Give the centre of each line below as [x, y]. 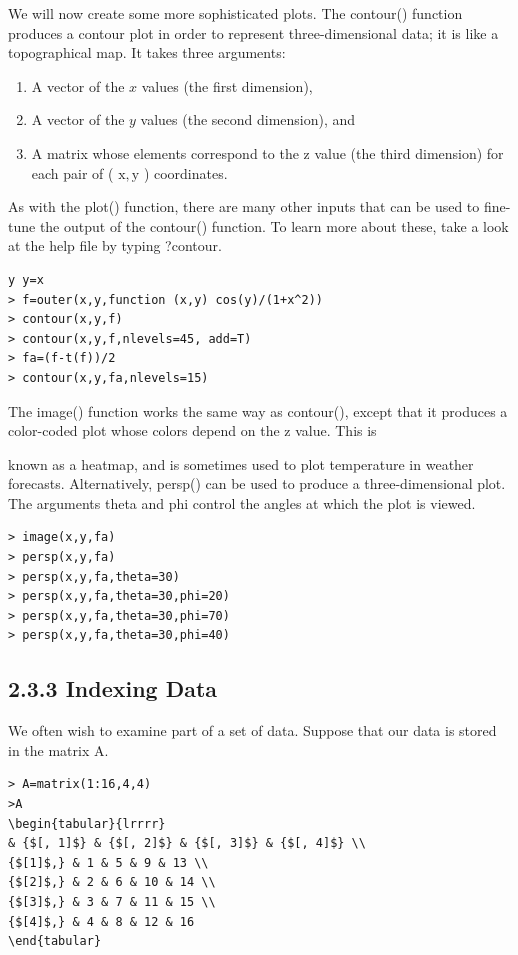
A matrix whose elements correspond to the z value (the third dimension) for [267, 152]
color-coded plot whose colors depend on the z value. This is [192, 430]
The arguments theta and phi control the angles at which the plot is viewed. [242, 502]
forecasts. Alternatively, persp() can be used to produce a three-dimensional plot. [257, 483]
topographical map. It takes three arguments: [147, 52]
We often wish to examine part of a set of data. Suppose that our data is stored [252, 730]
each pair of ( [72, 172]
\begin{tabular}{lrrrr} [87, 823]
